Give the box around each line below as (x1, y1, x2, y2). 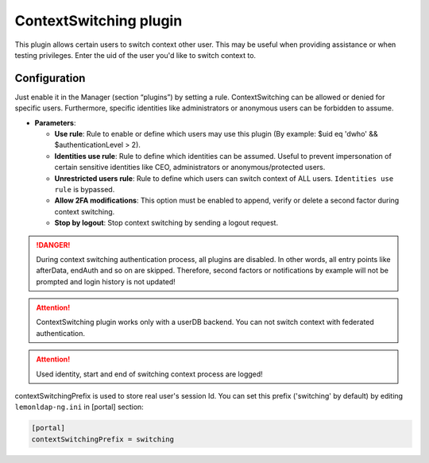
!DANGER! (36, 240, 71, 249)
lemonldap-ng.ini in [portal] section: (14, 402, 145, 412)
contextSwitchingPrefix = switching (31, 434, 175, 444)
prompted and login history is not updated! (36, 276, 176, 286)
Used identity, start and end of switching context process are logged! (36, 369, 264, 379)
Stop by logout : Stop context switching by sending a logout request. (54, 218, 278, 228)
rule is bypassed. (54, 184, 115, 194)
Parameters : (34, 118, 76, 127)
